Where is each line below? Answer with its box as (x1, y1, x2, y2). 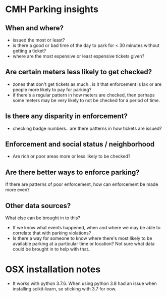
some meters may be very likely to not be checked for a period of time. (12, 97, 160, 103)
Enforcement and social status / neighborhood (5, 140, 155, 148)
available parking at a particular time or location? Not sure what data (12, 241, 155, 247)
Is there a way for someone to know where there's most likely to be (12, 235, 152, 241)
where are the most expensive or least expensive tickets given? (12, 53, 145, 59)
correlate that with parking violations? (12, 230, 91, 236)
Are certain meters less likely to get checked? (5, 68, 152, 76)
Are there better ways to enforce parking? (5, 168, 140, 176)
